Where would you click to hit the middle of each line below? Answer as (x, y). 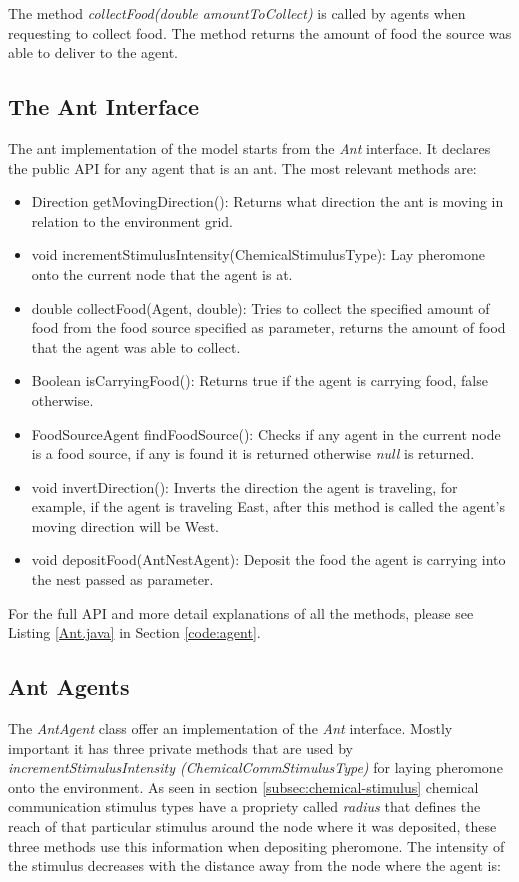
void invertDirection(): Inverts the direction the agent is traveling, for (244, 486)
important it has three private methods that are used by (180, 747)
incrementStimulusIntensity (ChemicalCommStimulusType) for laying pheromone (255, 767)
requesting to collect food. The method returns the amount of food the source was (260, 32)
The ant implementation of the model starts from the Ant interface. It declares (249, 147)
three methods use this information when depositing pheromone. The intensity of (256, 845)
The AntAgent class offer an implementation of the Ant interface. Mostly (230, 728)
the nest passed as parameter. (122, 579)
